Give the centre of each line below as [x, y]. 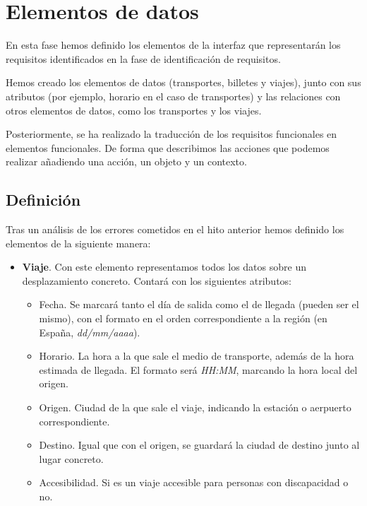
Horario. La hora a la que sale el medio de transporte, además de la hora [197, 356]
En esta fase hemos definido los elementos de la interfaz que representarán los [173, 45]
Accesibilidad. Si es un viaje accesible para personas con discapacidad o [194, 482]
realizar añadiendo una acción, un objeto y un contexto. [126, 161]
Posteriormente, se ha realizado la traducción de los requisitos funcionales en [172, 134]
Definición [43, 200]
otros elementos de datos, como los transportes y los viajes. [134, 110]
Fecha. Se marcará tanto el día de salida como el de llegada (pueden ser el [199, 304]
